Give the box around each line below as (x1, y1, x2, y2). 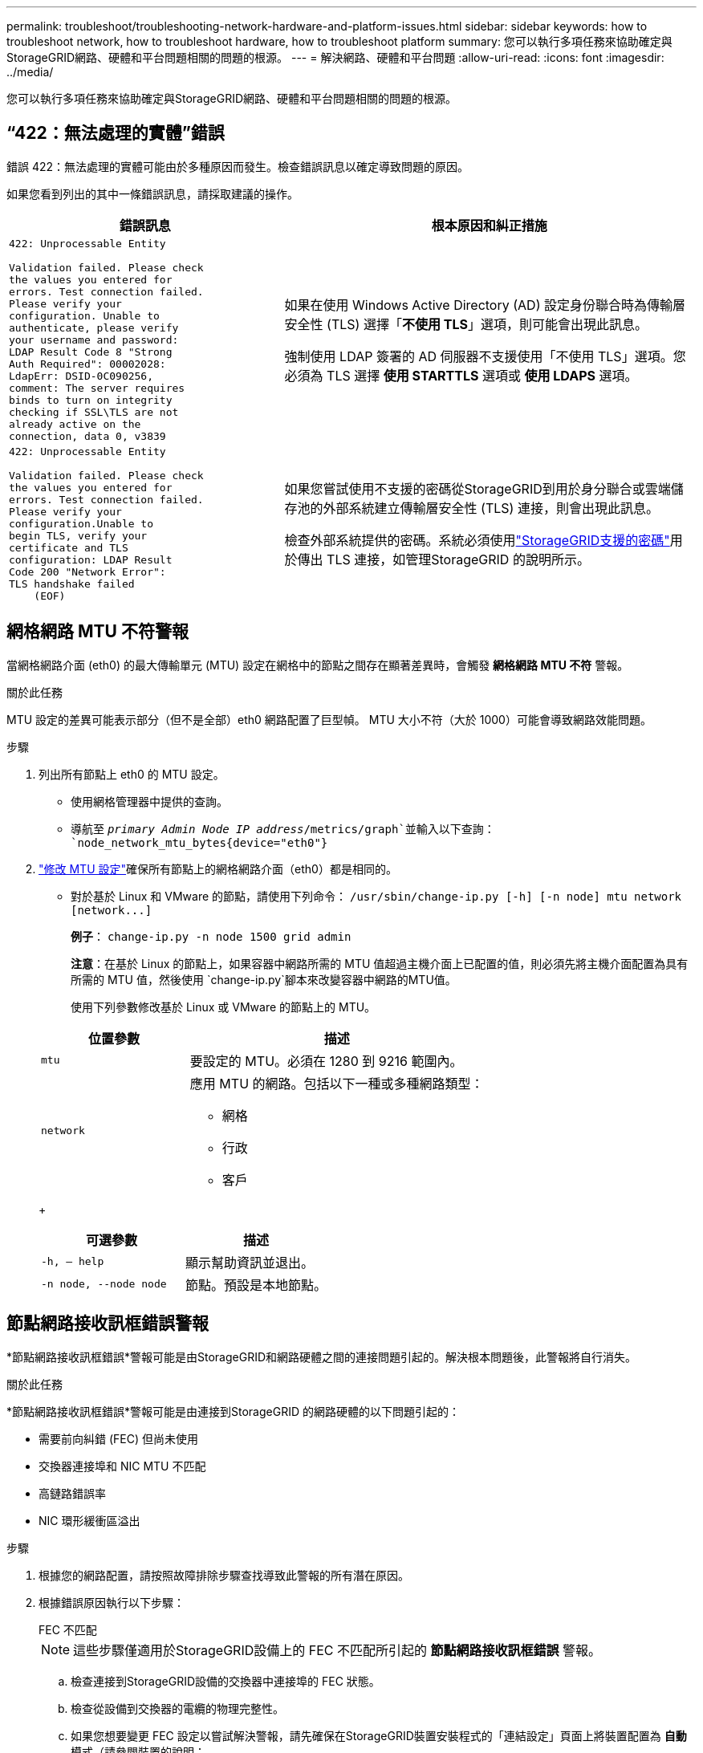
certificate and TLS (9, 541, 128, 554)
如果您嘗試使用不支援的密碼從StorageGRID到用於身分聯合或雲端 (284, 481, 671, 498)
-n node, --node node (41, 1278, 167, 1291)
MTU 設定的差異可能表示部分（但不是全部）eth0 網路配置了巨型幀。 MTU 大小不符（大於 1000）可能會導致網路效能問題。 (6, 712, 652, 726)
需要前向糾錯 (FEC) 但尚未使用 (39, 1431, 198, 1446)
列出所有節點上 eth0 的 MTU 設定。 (39, 767, 225, 781)
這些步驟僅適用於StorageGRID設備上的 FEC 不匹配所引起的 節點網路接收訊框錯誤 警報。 (73, 1641, 602, 1658)
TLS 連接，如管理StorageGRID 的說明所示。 (327, 551, 590, 568)
